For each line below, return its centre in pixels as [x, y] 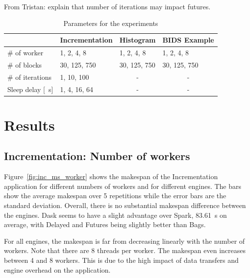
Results [29, 125]
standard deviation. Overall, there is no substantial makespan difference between [125, 205]
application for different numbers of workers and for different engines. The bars [123, 186]
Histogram [137, 40]
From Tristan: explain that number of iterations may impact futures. [107, 6]
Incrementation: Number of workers [97, 156]
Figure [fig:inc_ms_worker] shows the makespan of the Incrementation [111, 176]
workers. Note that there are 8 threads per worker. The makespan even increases [125, 250]
